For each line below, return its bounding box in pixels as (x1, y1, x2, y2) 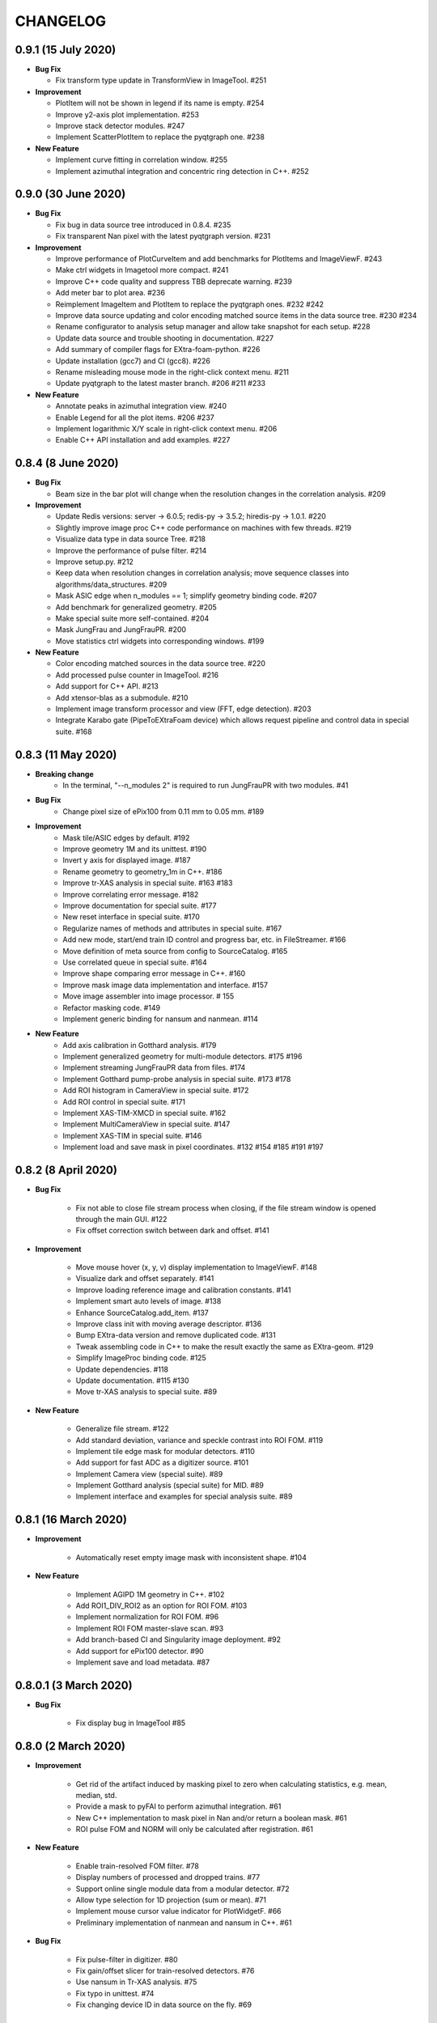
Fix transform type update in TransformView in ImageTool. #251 (55, 75, 267, 85)
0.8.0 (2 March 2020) (15, 1740, 125, 1754)
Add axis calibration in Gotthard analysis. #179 (62, 1040, 217, 1050)
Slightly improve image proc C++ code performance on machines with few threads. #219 (55, 523, 352, 532)
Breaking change (35, 769, 95, 778)
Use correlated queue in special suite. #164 (62, 957, 207, 967)
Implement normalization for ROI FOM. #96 (75, 1612, 219, 1622)
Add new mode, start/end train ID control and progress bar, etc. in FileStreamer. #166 (62, 935, 346, 944)
